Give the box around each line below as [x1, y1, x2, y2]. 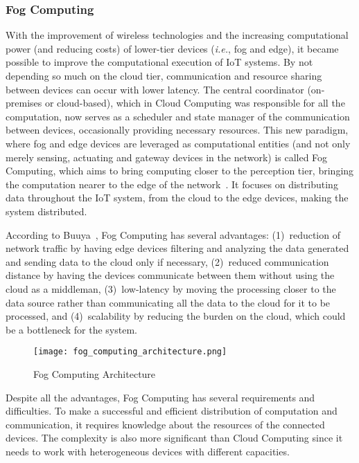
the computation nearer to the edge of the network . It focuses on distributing [6, 176, 338, 191]
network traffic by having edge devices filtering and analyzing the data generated [6, 241, 349, 255]
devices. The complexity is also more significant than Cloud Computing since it [6, 430, 343, 445]
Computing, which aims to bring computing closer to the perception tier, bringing [6, 163, 354, 178]
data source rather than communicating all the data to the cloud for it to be [6, 295, 331, 309]
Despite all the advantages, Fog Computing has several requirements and [6, 390, 315, 404]
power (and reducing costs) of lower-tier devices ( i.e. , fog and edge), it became [6, 41, 339, 55]
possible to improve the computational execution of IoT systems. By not [6, 55, 313, 69]
